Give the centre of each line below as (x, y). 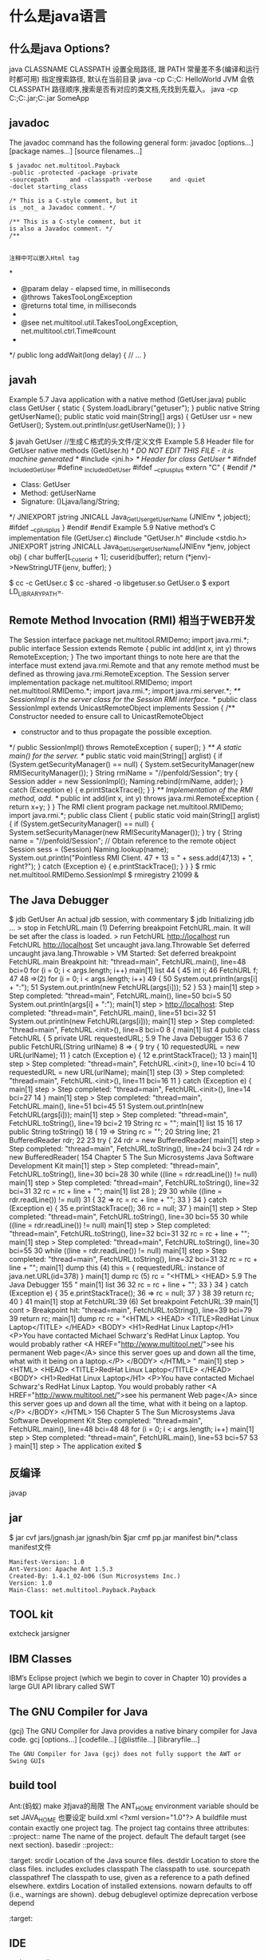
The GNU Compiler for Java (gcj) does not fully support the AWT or (125, 1754)
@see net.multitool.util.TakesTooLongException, (99, 322)
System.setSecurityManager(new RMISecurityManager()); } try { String (126, 832)
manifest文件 (30, 1547)
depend (22, 1902)
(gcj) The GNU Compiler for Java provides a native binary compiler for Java (133, 1731)
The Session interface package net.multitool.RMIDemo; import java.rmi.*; (129, 640)
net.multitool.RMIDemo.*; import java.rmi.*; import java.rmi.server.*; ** (125, 691)
